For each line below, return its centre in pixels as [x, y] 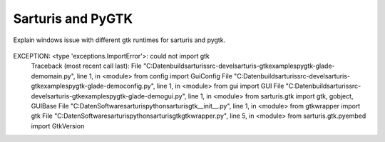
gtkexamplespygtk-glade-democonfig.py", [93, 86]
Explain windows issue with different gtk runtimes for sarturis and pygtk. [119, 40]
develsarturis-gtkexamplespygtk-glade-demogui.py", [109, 96]
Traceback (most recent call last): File [86, 66]
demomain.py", [53, 76]
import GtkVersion [58, 126]
